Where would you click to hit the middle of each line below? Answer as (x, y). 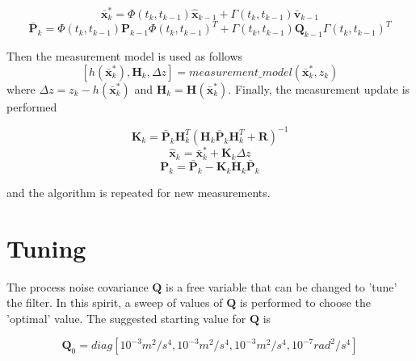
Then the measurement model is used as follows (125, 56)
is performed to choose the (305, 302)
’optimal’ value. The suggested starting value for (126, 318)
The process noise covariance (78, 286)
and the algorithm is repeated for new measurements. (139, 192)
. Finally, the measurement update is (319, 88)
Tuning (46, 248)
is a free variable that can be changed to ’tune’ (282, 286)
